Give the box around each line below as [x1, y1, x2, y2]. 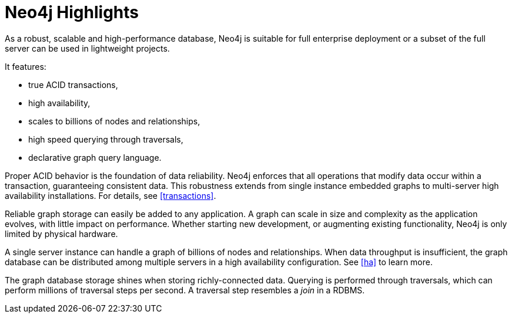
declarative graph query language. [28, 152, 162, 163]
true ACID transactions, [28, 79, 118, 90]
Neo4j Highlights [5, 2, 139, 22]
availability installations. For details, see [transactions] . [5, 190, 216, 201]
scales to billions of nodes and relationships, [28, 116, 200, 126]
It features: [5, 61, 46, 72]
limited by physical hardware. [5, 228, 118, 239]
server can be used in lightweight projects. [5, 43, 170, 53]
